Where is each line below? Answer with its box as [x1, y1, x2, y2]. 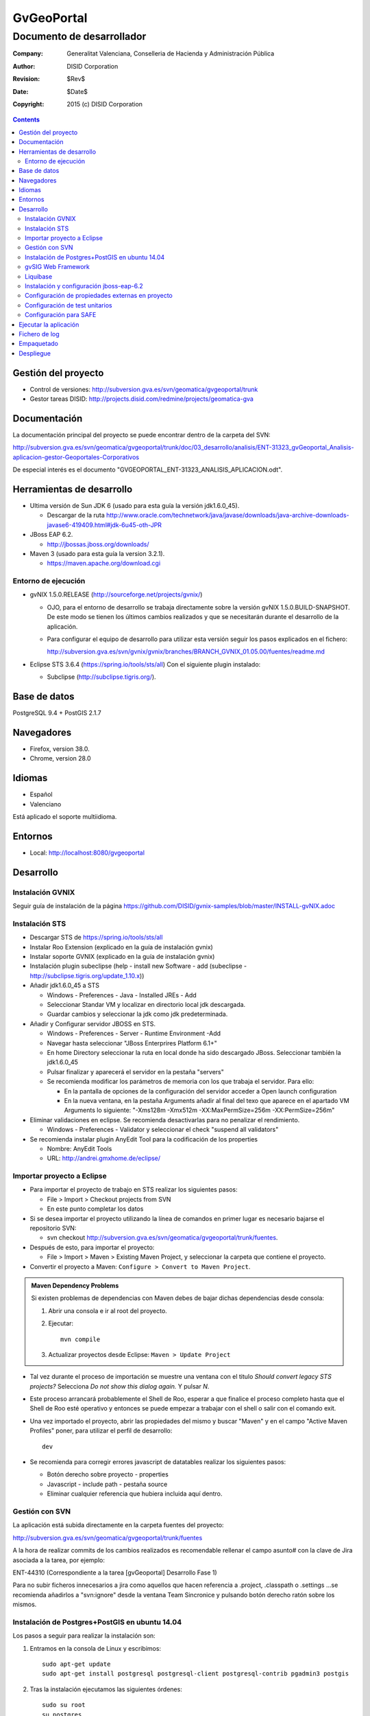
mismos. [12, 1600, 37, 1609]
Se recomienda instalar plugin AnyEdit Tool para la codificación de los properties [29, 1135, 258, 1143]
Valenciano [29, 800, 62, 808]
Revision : [12, 75, 40, 83]
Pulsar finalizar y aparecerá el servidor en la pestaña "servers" [47, 1067, 224, 1076]
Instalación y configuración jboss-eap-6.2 [25, 281, 143, 290]
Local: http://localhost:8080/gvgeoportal [29, 848, 145, 857]
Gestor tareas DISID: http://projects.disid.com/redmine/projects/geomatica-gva [29, 395, 254, 403]
